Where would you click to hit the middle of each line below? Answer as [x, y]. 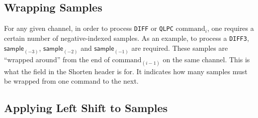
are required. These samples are [180, 48]
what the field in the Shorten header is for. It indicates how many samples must [126, 71]
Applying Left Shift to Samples [86, 108]
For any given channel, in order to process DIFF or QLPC [89, 28]
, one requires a [230, 28]
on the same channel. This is [206, 59]
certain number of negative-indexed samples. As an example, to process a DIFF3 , [127, 38]
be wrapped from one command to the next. [71, 81]
